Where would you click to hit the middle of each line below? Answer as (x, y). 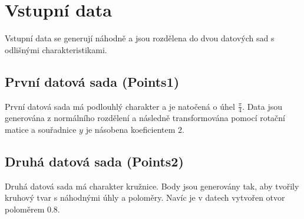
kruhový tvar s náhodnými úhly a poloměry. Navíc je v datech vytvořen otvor (145, 197)
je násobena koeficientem (130, 129)
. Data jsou (262, 106)
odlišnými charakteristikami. (56, 49)
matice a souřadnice (41, 129)
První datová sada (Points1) (92, 81)
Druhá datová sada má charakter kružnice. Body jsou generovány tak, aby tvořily (152, 186)
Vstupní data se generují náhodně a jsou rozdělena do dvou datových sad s (140, 38)
